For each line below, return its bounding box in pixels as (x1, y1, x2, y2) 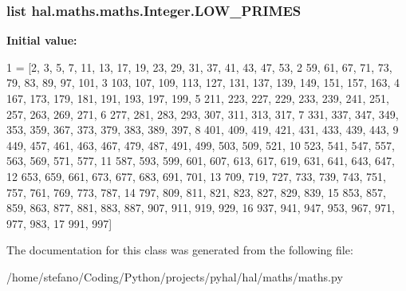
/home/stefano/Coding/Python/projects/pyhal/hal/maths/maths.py (6, 268, 343, 285)
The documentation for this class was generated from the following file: (6, 242, 353, 258)
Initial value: (6, 32, 77, 49)
